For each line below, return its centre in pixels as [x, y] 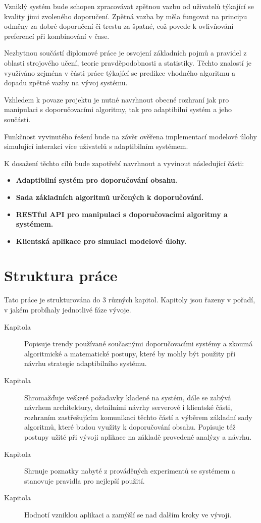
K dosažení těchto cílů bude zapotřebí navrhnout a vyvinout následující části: [124, 163]
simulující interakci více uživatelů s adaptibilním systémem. [96, 146]
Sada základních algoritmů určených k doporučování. [110, 197]
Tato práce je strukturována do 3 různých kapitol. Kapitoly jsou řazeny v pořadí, [130, 300]
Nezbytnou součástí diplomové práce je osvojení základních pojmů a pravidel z [125, 53]
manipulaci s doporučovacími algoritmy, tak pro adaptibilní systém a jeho [118, 109]
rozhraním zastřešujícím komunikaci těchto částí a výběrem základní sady [138, 417]
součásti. [17, 119]
